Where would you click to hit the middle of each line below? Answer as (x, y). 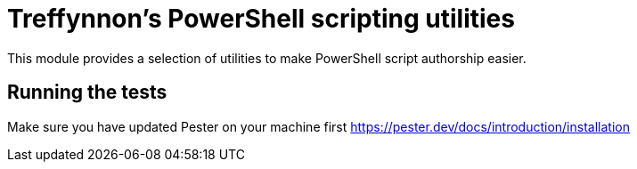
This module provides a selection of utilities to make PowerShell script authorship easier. (267, 58)
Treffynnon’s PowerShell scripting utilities (261, 19)
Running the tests (87, 93)
